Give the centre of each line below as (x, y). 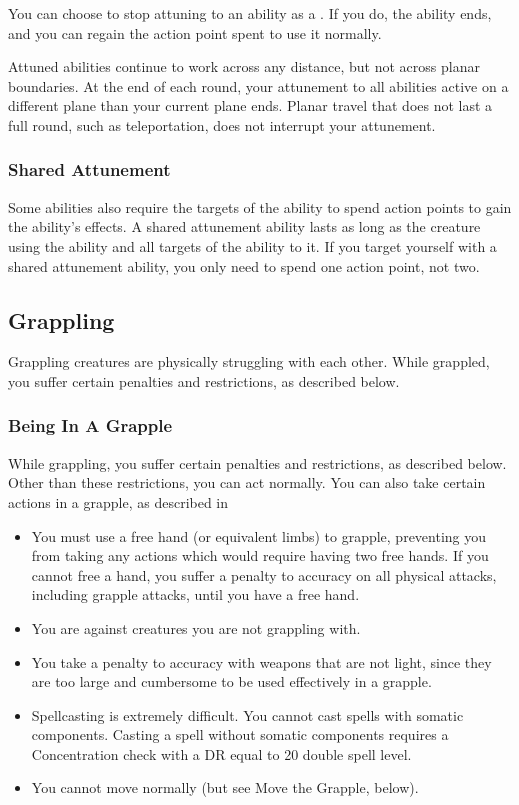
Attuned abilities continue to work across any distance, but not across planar (244, 66)
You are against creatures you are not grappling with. (196, 627)
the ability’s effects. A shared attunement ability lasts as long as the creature (244, 226)
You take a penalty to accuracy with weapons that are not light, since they (261, 661)
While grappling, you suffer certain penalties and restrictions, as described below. (257, 462)
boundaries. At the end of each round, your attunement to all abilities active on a (258, 85)
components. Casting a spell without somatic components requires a (240, 734)
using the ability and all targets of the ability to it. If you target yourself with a (252, 245)
